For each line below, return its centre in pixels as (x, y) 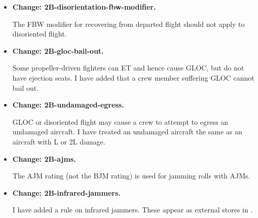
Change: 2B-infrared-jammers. (66, 192)
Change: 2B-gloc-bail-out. (58, 50)
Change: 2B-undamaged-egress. (68, 105)
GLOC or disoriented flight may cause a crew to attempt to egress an (120, 121)
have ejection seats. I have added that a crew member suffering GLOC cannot (133, 77)
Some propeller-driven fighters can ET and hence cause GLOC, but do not (128, 68)
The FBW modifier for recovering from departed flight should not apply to (128, 24)
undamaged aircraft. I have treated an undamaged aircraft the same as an (127, 132)
